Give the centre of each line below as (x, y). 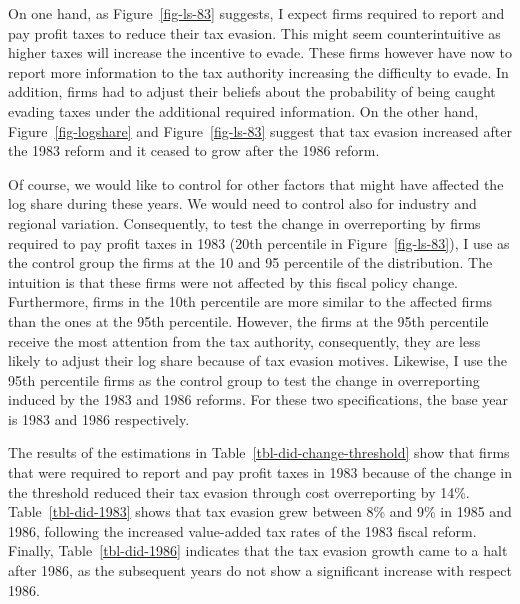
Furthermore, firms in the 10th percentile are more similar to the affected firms (250, 301)
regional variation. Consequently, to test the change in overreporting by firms (244, 222)
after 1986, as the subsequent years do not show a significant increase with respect (260, 570)
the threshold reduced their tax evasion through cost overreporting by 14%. (239, 491)
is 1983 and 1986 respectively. (99, 418)
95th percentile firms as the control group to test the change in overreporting (244, 379)
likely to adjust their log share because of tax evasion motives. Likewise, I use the (257, 360)
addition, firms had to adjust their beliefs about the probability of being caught (252, 91)
